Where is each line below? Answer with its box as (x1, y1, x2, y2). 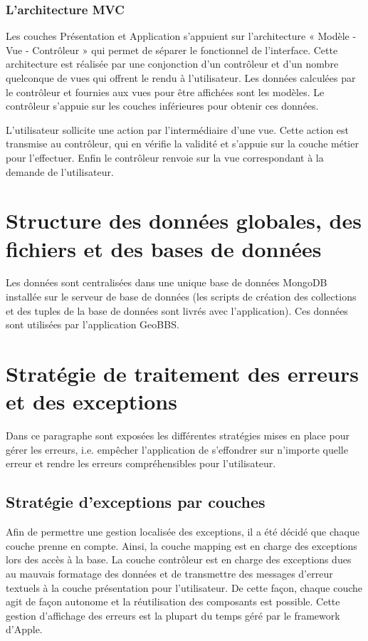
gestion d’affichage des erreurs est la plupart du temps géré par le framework (6, 608, 340, 622)
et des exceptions (6, 387, 177, 416)
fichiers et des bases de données (6, 234, 322, 263)
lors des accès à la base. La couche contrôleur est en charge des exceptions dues (6, 552, 352, 567)
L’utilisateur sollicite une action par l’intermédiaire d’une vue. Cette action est (6, 122, 349, 137)
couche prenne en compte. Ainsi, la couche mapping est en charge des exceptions (6, 538, 357, 553)
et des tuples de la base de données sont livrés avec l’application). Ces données (6, 303, 348, 318)
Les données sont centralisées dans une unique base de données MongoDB (6, 275, 327, 290)
